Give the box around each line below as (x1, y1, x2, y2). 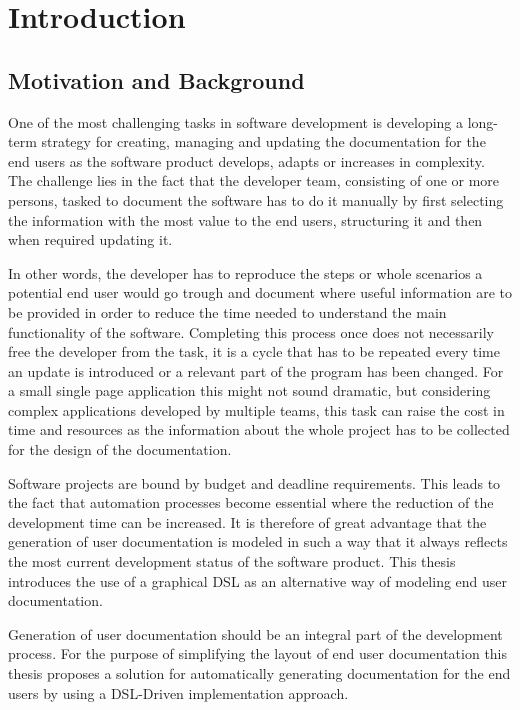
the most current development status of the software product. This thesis (8, 551, 456, 572)
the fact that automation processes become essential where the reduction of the (8, 492, 494, 513)
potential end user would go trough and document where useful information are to (8, 282, 512, 303)
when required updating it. (8, 229, 173, 250)
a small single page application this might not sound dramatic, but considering (8, 380, 491, 401)
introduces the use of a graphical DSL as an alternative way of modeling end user (8, 570, 508, 591)
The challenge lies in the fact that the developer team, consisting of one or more (8, 170, 500, 191)
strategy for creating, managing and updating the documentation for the (41, 131, 486, 152)
